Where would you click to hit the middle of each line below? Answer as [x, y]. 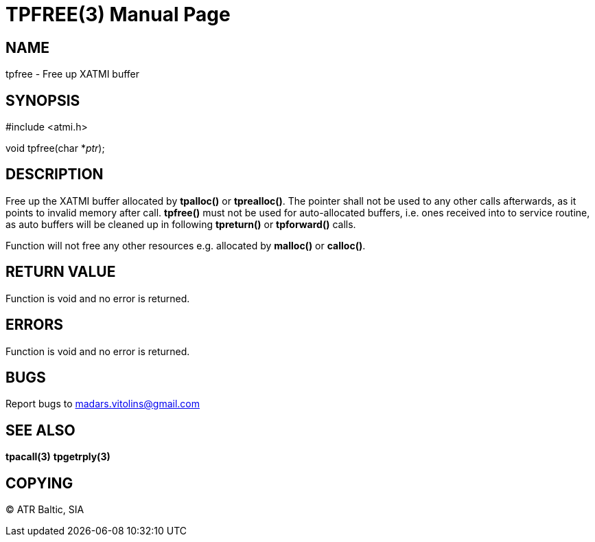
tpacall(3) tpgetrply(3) [58, 457]
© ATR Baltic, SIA [45, 510]
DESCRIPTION [55, 174]
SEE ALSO [40, 430]
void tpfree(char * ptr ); [55, 148]
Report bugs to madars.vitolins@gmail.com [103, 404]
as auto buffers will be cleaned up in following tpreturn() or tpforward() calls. [181, 224]
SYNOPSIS [43, 100]
